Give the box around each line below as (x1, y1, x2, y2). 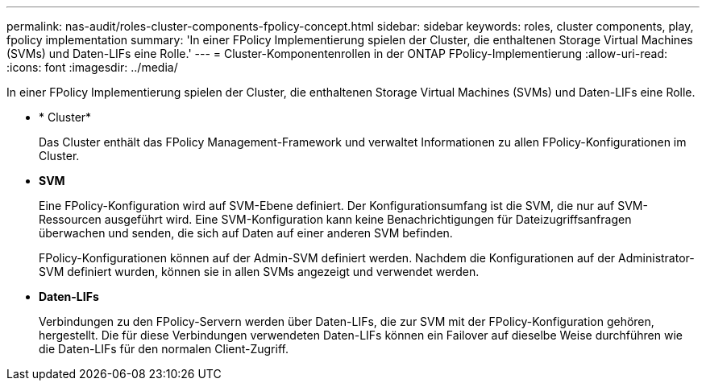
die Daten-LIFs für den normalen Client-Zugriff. (39, 342, 289, 356)
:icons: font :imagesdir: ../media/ (6, 60, 178, 74)
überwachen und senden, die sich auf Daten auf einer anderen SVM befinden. (39, 226, 453, 240)
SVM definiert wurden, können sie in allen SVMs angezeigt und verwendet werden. (39, 265, 480, 278)
